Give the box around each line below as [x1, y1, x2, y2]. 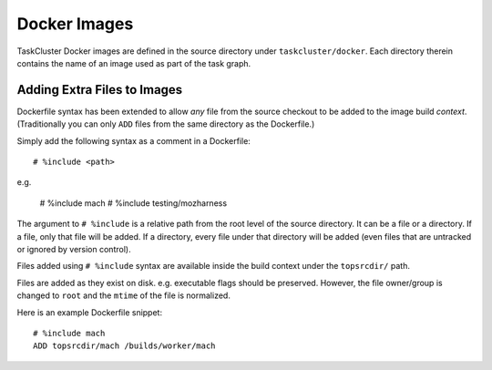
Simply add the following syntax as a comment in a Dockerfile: [16, 135, 251, 146]
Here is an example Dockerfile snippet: [16, 306, 163, 318]
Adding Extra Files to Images [16, 82, 183, 98]
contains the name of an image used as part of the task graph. [16, 57, 251, 68]
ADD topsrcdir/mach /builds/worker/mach [33, 341, 216, 351]
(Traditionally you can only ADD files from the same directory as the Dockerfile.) [16, 118, 315, 129]
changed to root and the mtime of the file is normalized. [16, 290, 231, 301]
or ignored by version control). [16, 243, 131, 254]
